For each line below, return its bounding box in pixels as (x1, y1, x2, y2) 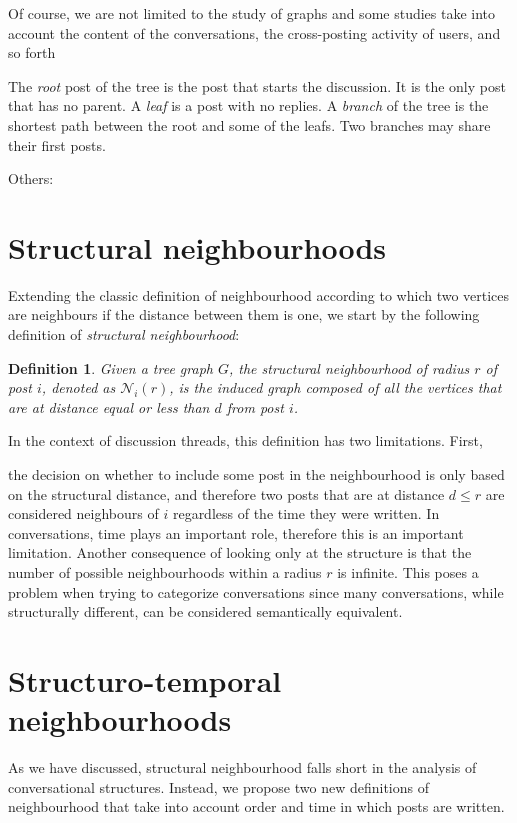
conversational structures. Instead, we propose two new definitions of (8, 776, 429, 797)
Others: (8, 168, 54, 189)
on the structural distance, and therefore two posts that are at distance (8, 483, 445, 504)
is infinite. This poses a (337, 562, 479, 582)
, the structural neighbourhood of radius (228, 357, 470, 378)
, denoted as (41, 377, 116, 398)
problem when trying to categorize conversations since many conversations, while (8, 581, 504, 602)
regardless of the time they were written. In (172, 503, 440, 524)
